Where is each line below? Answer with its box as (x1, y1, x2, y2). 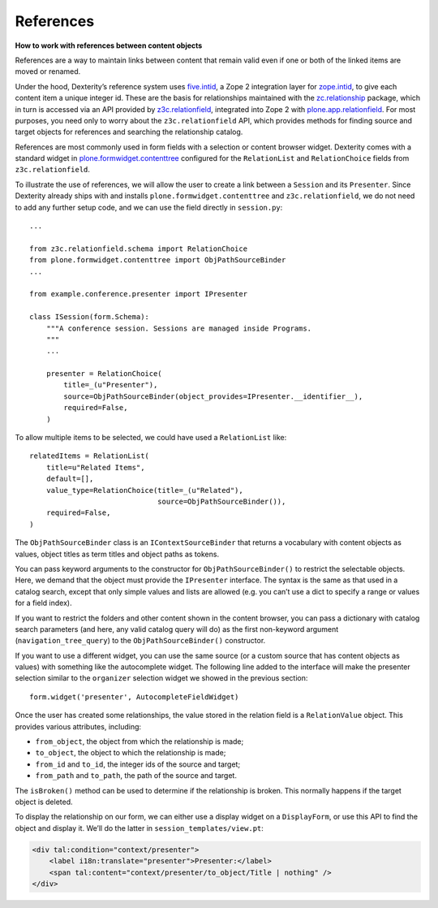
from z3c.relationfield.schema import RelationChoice (29, 244, 247, 253)
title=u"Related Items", (45, 463, 145, 472)
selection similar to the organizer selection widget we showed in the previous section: (15, 673, 308, 683)
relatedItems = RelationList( (29, 452, 150, 460)
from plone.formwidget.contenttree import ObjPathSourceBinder (29, 256, 286, 265)
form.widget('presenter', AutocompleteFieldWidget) (29, 692, 239, 702)
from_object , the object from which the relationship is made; (35, 737, 244, 746)
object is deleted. (15, 797, 73, 806)
